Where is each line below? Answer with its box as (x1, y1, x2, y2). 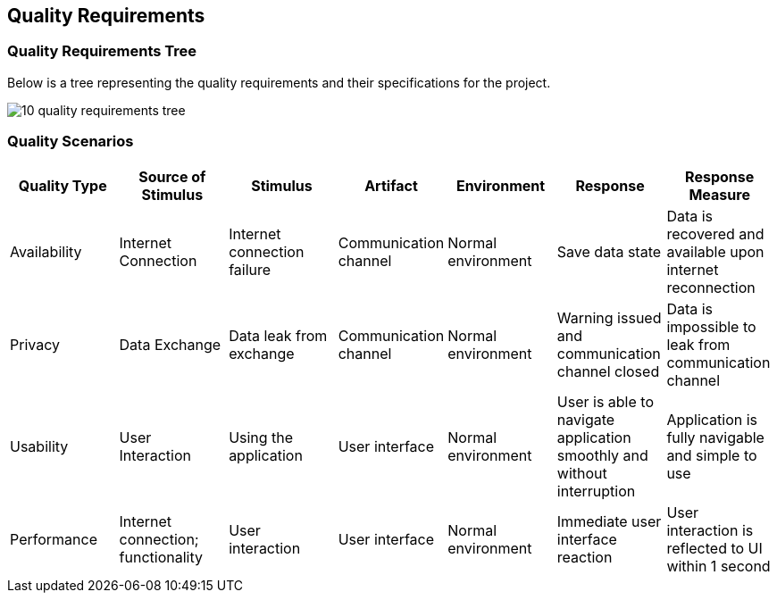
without (556, 463, 607, 482)
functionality (119, 547, 203, 566)
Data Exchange (119, 335, 221, 354)
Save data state (556, 242, 662, 261)
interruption (556, 481, 636, 500)
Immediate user (556, 512, 662, 530)
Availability (10, 242, 82, 261)
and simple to (666, 446, 757, 464)
